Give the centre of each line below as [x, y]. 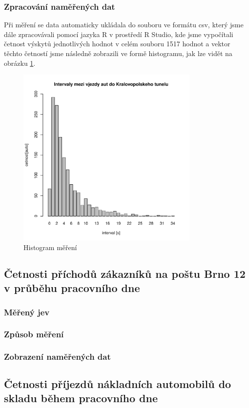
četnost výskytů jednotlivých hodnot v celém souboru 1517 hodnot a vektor [117, 44]
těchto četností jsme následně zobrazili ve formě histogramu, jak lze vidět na [118, 53]
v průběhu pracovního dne [72, 288]
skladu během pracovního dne [81, 398]
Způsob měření [34, 334]
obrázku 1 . [20, 63]
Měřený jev [27, 312]
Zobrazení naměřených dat [57, 357]
